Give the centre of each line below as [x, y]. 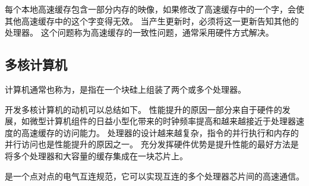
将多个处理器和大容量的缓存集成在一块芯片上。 [96, 155]
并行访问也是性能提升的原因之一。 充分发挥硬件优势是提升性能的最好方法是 [152, 144]
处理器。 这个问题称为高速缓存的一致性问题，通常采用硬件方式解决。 [139, 32]
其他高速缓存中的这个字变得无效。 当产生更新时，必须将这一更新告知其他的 [152, 21]
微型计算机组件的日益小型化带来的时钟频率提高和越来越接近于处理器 [163, 121]
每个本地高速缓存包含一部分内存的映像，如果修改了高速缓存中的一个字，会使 [154, 9]
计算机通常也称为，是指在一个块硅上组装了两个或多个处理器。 [125, 89]
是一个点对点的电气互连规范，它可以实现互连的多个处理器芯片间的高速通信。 [154, 176]
